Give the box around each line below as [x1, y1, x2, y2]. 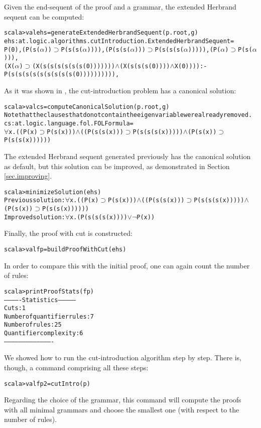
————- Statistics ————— [4, 296, 76, 304]
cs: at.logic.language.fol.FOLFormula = [4, 120, 134, 127]
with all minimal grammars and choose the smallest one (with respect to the [4, 404, 239, 414]
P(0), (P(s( [4, 46, 40, 53]
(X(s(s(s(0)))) [119, 62, 170, 70]
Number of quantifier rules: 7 [4, 313, 94, 320]
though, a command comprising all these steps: [4, 362, 149, 373]
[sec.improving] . [4, 171, 52, 181]
